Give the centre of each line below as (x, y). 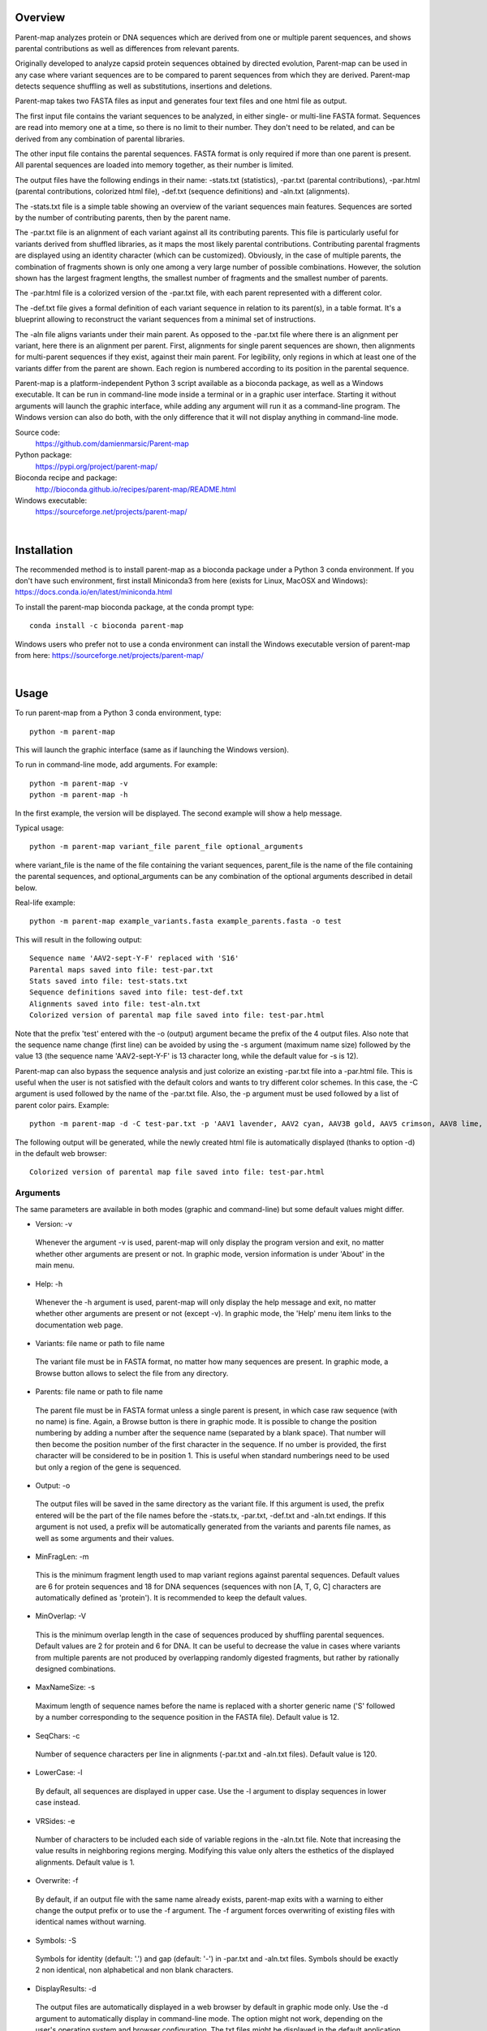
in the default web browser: (61, 1154)
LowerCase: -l (59, 1773)
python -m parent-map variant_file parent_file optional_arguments (166, 847)
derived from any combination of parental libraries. (100, 139)
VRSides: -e (55, 1821)
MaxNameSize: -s (65, 1687)
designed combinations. (75, 1669)
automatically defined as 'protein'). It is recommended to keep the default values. (171, 1598)
